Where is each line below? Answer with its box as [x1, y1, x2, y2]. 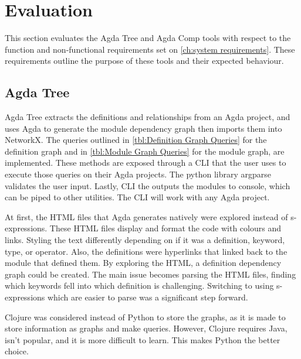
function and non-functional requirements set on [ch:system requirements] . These [5, 43, 295, 55]
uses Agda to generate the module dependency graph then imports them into [5, 122, 282, 134]
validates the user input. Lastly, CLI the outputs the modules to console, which [5, 179, 290, 192]
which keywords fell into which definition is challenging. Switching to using [5, 279, 274, 292]
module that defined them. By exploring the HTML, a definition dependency [5, 257, 282, 269]
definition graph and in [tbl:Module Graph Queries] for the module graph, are [5, 145, 285, 157]
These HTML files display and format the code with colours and [49, 222, 282, 234]
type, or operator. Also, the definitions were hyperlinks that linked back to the [5, 245, 288, 257]
